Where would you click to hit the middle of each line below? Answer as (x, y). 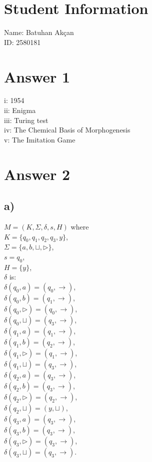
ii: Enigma (20, 110)
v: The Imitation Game (40, 139)
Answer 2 (37, 174)
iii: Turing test (26, 120)
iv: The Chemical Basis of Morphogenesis (67, 130)
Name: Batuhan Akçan (39, 32)
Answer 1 (37, 76)
